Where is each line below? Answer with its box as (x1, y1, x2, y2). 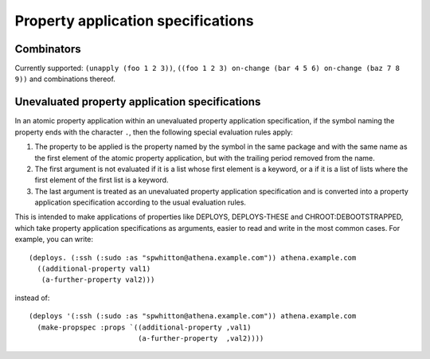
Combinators (14, 42, 81, 56)
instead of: (14, 293, 50, 302)
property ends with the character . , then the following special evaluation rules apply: (14, 127, 294, 137)
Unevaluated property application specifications (14, 96, 261, 109)
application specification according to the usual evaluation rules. (34, 197, 247, 207)
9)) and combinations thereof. (14, 74, 115, 84)
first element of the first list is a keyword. (34, 175, 169, 185)
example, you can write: (14, 235, 94, 244)
